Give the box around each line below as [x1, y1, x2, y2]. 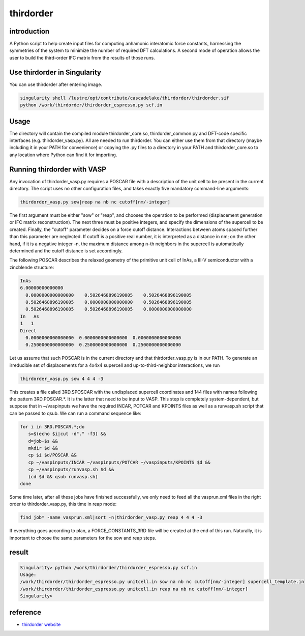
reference [9, 608, 42, 617]
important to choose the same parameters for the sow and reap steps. [9, 535, 157, 541]
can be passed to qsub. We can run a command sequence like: [9, 410, 142, 416]
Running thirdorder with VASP [9, 165, 107, 174]
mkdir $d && [28, 445, 58, 451]
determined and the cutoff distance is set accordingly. [9, 248, 123, 254]
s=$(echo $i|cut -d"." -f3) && [28, 431, 106, 437]
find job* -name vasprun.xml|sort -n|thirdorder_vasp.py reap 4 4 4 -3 [20, 514, 203, 521]
